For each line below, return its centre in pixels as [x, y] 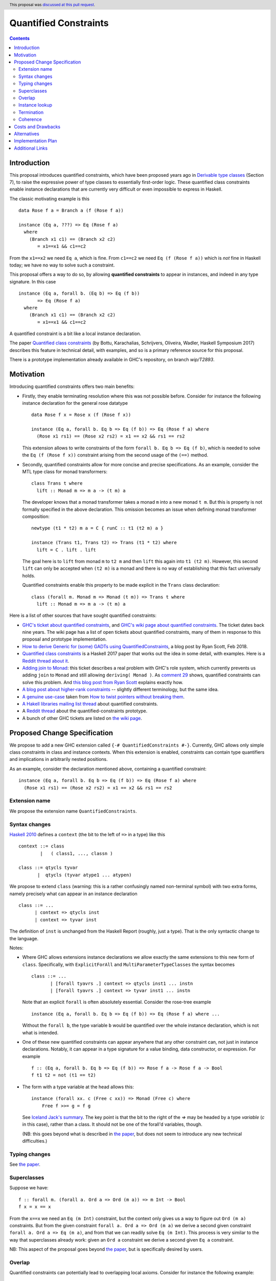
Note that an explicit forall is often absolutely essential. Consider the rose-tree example [117, 1002]
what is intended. [40, 1032]
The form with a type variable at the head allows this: [78, 1087]
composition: [36, 516]
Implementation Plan [36, 141]
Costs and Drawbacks [37, 127]
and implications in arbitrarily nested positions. [59, 759]
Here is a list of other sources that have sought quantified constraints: [83, 615]
